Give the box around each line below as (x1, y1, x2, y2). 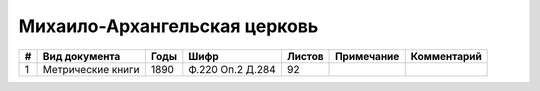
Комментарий (410, 49, 482, 63)
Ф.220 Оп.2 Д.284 (188, 62, 277, 76)
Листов (286, 49, 324, 63)
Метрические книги (42, 62, 140, 76)
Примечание (335, 49, 400, 63)
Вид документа (42, 49, 121, 63)
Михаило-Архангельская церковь (18, 15, 319, 37)
